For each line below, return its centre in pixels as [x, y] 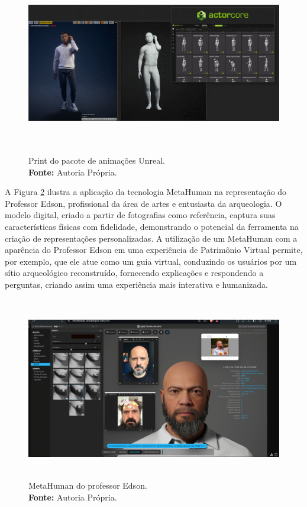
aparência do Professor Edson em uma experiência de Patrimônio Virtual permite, [154, 250]
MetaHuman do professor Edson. [88, 485]
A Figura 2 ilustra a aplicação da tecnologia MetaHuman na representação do [146, 192]
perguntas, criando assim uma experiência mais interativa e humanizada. [136, 284]
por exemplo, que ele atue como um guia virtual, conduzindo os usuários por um [151, 261]
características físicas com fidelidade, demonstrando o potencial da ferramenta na [152, 226]
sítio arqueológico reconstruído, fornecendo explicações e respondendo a [134, 273]
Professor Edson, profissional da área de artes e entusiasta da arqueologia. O [143, 203]
